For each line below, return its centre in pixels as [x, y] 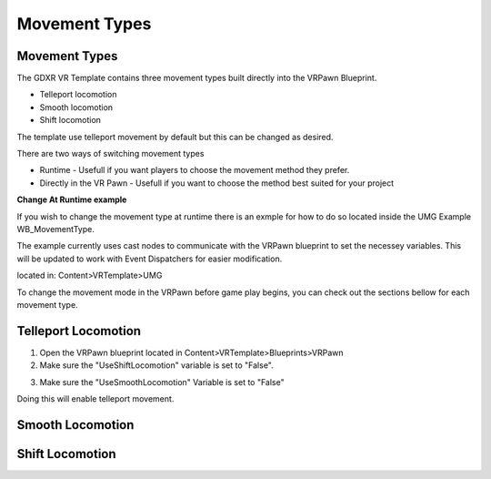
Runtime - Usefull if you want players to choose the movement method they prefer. [195, 170]
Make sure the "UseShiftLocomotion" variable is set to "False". [157, 365]
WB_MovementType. [55, 229]
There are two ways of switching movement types [110, 154]
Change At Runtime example [72, 199]
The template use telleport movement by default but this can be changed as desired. [175, 137]
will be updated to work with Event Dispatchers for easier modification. [150, 259]
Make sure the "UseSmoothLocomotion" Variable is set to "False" [162, 382]
